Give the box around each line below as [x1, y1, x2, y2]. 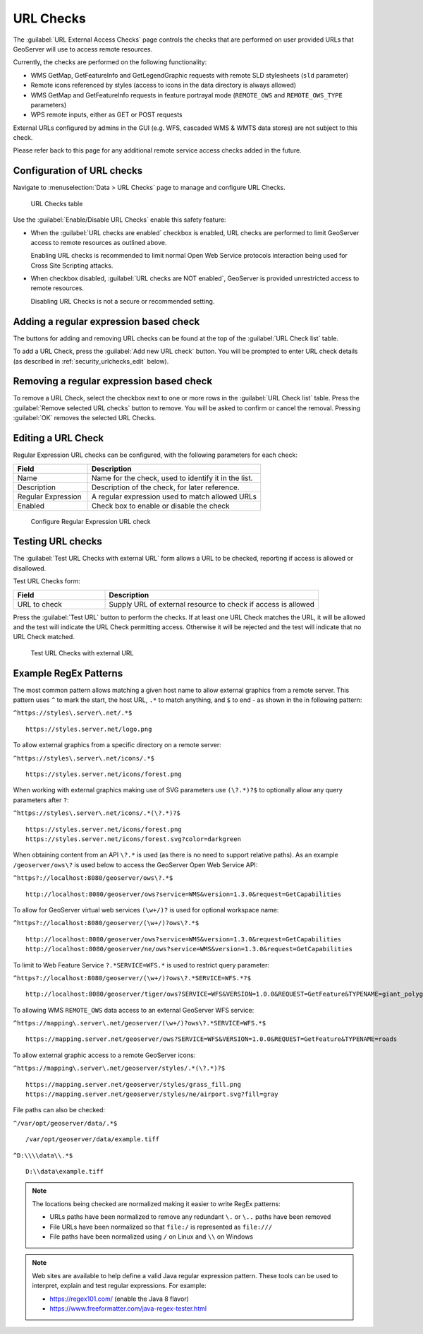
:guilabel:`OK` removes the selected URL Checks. [13, 414, 157, 422]
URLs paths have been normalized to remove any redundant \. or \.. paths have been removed [49, 1213, 331, 1221]
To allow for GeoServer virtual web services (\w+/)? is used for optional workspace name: [13, 905, 279, 914]
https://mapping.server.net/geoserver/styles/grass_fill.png [25, 1080, 241, 1088]
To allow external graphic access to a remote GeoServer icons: [13, 1051, 196, 1059]
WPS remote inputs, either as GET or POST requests [30, 110, 183, 119]
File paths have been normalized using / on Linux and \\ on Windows [49, 1232, 254, 1241]
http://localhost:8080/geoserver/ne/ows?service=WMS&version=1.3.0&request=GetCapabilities [25, 945, 352, 953]
